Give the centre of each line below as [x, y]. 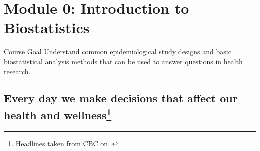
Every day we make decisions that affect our [121, 98]
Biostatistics [47, 28]
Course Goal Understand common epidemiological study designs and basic [118, 52]
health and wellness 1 [58, 113]
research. [17, 71]
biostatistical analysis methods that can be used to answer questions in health [123, 61]
